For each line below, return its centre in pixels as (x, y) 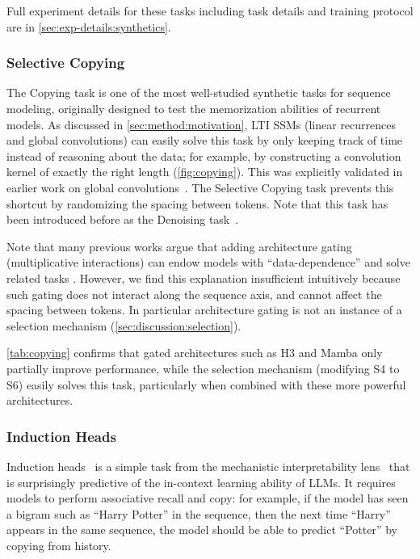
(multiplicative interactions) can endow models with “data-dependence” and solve (208, 262)
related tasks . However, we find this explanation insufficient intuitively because (204, 277)
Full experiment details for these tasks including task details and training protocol (210, 11)
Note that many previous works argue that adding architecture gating (179, 246)
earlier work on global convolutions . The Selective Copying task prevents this (200, 187)
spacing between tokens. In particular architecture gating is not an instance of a (204, 310)
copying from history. (59, 545)
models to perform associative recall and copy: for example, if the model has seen (208, 498)
